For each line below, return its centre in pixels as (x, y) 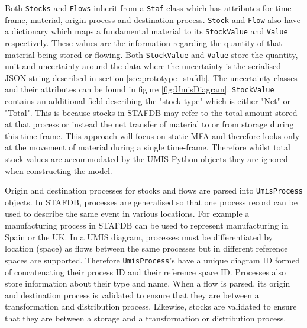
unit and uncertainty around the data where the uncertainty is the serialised (143, 66)
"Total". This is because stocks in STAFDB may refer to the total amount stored (151, 112)
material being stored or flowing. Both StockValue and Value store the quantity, (151, 54)
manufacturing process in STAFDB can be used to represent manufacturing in (147, 225)
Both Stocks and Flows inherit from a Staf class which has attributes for (139, 8)
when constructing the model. (59, 170)
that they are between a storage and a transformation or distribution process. (146, 318)
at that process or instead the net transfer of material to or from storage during (149, 124)
